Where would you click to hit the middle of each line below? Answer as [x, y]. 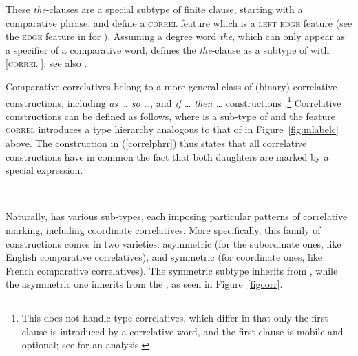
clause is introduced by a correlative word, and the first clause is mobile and [182, 331]
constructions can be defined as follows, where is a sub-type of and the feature [170, 116]
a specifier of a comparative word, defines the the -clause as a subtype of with [168, 49]
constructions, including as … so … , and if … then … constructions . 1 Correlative [173, 101]
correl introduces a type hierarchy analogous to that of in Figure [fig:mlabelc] [172, 129]
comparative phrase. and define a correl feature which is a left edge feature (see [179, 22]
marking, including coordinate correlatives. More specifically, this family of [163, 229]
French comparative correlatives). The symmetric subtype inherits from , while [172, 270]
